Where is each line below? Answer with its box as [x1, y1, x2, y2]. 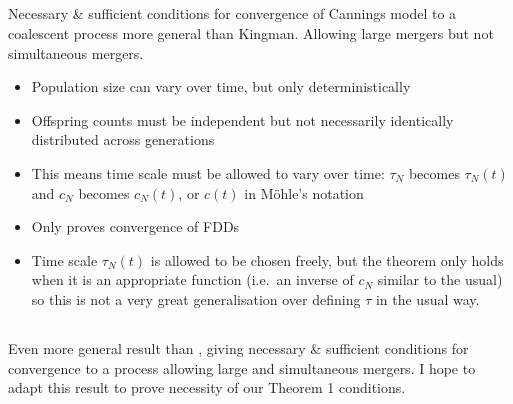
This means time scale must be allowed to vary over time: [31, 162, 385, 183]
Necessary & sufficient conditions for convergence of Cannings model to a [8, 3, 457, 24]
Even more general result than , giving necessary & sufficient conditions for [8, 337, 469, 358]
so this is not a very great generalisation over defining [31, 288, 361, 309]
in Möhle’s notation [244, 182, 364, 203]
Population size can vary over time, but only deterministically [31, 76, 411, 97]
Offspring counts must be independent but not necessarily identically [31, 109, 454, 130]
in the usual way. [375, 288, 480, 309]
